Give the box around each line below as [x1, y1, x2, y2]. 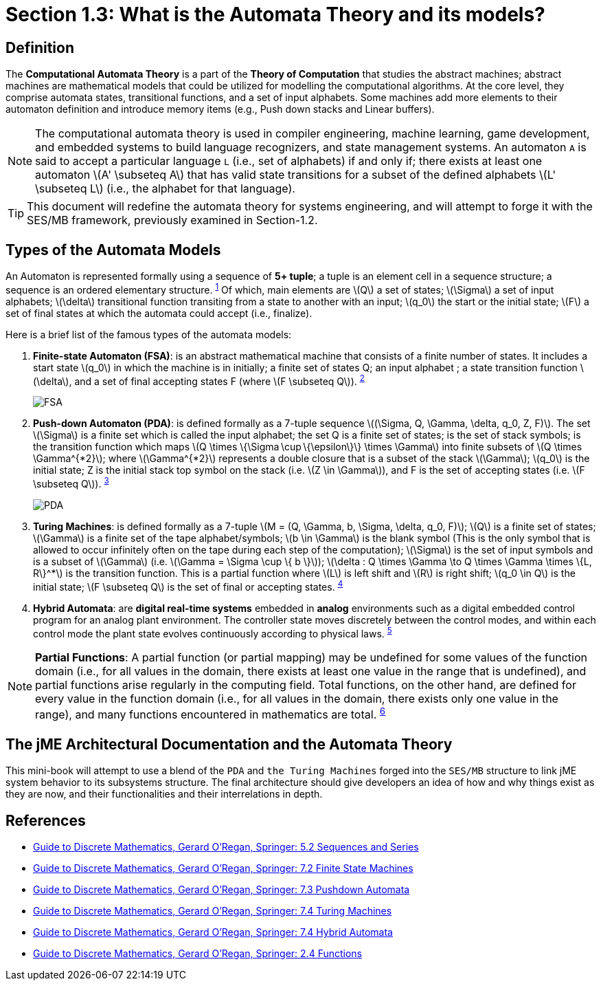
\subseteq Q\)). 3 [33, 476, 109, 490]
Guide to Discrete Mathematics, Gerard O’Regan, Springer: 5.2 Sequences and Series [33, 841, 419, 853]
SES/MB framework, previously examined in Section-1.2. [27, 213, 318, 228]
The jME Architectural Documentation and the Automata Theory [5, 736, 453, 754]
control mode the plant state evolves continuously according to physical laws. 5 [33, 625, 392, 639]
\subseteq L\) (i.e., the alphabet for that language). [35, 182, 295, 196]
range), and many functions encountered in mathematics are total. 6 [35, 705, 386, 722]
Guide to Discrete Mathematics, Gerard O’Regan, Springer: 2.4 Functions [33, 947, 363, 960]
